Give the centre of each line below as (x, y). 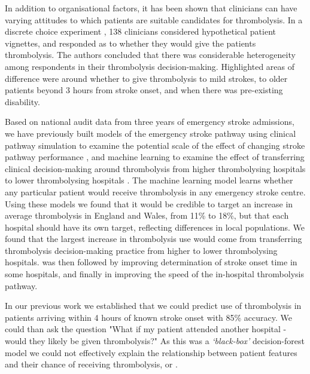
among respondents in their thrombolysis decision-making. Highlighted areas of (150, 66)
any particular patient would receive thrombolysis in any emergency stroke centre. (155, 191)
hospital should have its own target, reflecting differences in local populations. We (155, 227)
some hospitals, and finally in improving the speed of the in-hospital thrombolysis (154, 274)
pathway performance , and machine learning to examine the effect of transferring (155, 157)
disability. (22, 101)
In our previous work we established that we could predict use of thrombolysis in (153, 306)
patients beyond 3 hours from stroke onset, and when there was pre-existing (144, 90)
